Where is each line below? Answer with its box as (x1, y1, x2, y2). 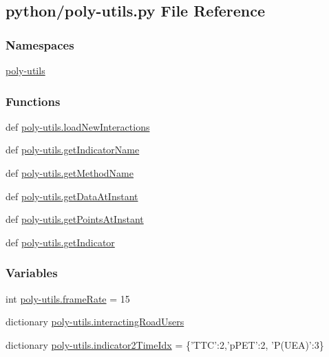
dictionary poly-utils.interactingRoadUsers (6, 314, 184, 329)
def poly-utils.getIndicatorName (6, 142, 140, 157)
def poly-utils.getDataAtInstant (6, 188, 138, 203)
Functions (6, 92, 61, 109)
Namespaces (6, 36, 74, 53)
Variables (6, 264, 58, 281)
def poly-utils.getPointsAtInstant (6, 212, 144, 226)
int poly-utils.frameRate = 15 (6, 291, 130, 305)
